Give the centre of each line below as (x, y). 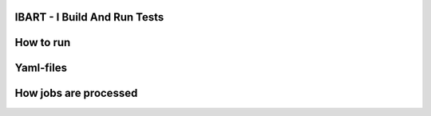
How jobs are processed (76, 93)
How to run (43, 43)
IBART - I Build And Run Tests (89, 17)
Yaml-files (41, 68)
